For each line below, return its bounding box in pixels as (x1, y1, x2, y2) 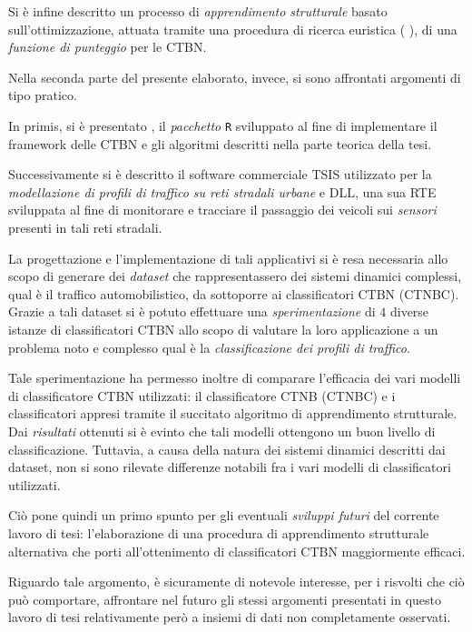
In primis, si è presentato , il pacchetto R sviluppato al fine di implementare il (8, 115, 438, 135)
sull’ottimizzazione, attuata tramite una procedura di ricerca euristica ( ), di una (8, 19, 457, 38)
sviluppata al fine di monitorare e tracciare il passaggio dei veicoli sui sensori (8, 200, 437, 219)
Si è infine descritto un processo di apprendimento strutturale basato (8, 2, 388, 20)
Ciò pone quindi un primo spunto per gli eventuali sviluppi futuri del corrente (8, 506, 439, 525)
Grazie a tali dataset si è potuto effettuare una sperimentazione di (8, 302, 376, 321)
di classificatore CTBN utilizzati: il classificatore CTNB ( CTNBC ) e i (8, 386, 396, 405)
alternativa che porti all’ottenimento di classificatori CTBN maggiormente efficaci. (8, 541, 466, 560)
